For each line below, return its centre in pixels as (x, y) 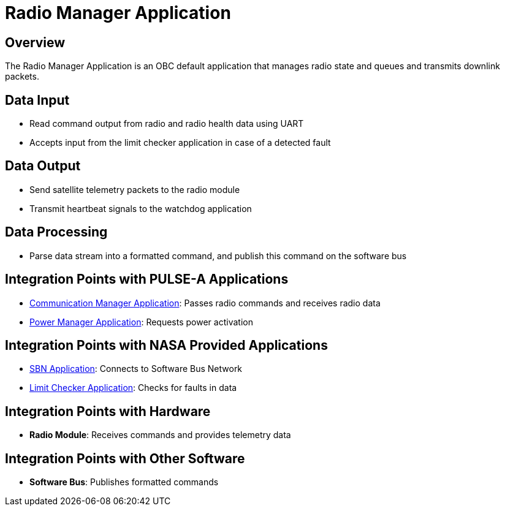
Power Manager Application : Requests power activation (141, 322)
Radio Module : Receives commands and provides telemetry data (160, 435)
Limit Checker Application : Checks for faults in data (133, 388)
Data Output (43, 166)
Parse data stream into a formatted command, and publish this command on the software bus (218, 255)
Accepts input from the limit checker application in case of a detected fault (180, 143)
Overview (35, 42)
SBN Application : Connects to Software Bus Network (136, 369)
